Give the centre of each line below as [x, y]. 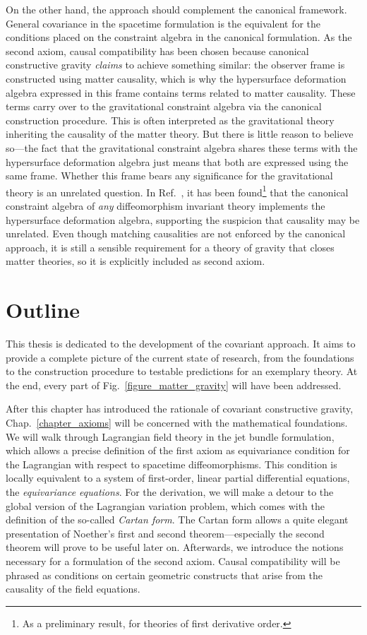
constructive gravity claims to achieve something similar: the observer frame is [175, 65]
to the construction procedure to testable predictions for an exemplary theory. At [182, 371]
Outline [43, 310]
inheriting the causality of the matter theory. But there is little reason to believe [180, 134]
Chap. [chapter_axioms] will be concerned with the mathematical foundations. [177, 423]
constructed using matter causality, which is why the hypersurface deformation [176, 78]
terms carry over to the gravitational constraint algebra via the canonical [164, 106]
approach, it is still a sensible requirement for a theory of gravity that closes [170, 247]
